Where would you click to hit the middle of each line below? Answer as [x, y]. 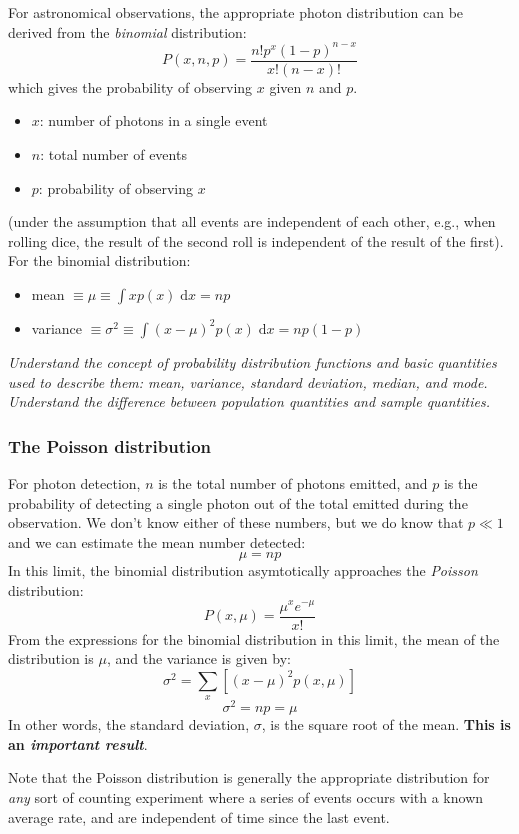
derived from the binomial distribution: [127, 31]
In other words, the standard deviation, [129, 724]
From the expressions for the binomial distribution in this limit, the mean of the [254, 638]
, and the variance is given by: [198, 658]
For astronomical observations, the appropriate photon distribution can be [236, 12]
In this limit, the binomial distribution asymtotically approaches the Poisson [243, 570]
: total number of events [113, 153]
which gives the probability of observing [130, 86]
